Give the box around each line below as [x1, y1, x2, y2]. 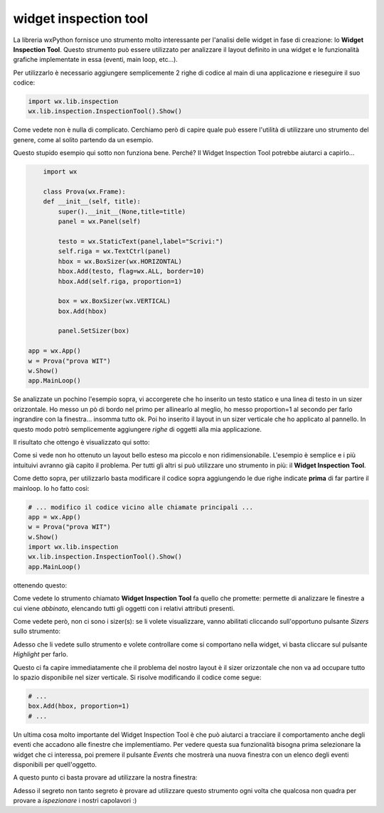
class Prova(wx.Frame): [43, 188, 126, 196]
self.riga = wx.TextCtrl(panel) [58, 248, 171, 255]
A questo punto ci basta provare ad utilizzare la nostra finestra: [13, 773, 198, 782]
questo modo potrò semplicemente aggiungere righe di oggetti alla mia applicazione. [13, 425, 262, 433]
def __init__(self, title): [43, 198, 142, 206]
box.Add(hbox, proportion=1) [28, 702, 130, 711]
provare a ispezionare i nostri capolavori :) [13, 797, 137, 805]
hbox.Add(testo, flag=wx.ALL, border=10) [58, 267, 205, 275]
